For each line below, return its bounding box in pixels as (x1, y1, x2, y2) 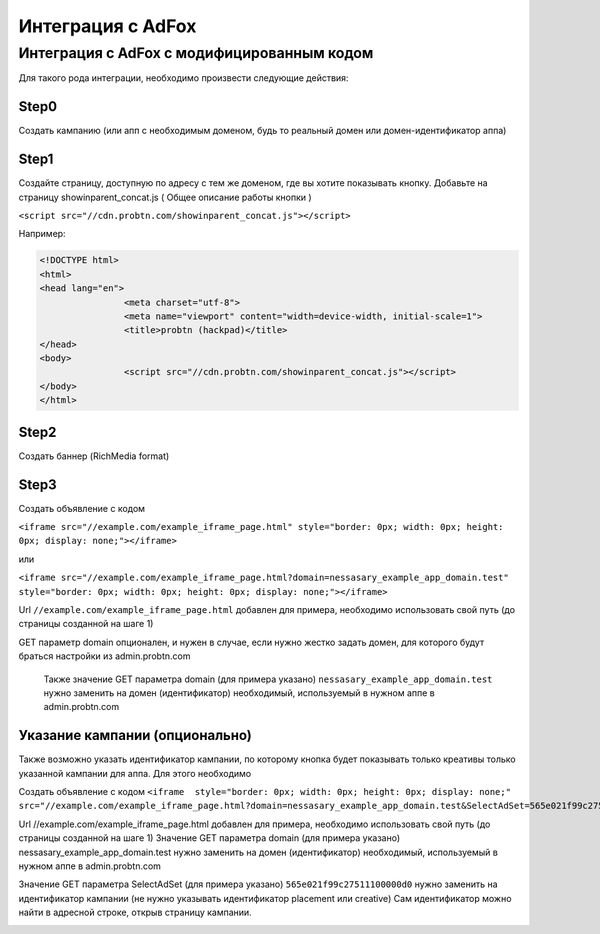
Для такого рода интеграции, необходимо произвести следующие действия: (18, 72, 349, 84)
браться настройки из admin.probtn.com (18, 650, 191, 662)
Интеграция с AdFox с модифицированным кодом (18, 44, 374, 62)
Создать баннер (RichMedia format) (18, 450, 170, 462)
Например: (18, 228, 66, 240)
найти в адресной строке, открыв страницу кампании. (18, 906, 252, 919)
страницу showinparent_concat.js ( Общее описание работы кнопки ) (18, 191, 312, 203)
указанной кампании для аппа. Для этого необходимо (18, 767, 252, 779)
